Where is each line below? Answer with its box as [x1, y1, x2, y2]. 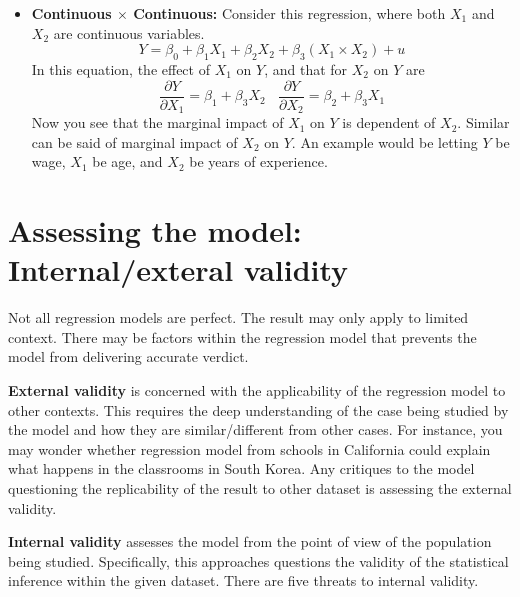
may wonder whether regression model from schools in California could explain [8, 438, 491, 459]
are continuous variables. [53, 22, 205, 43]
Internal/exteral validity [8, 249, 349, 290]
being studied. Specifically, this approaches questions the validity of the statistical [8, 550, 509, 571]
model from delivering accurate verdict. [8, 346, 249, 367]
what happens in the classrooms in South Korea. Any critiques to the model [8, 458, 475, 479]
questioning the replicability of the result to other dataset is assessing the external [8, 477, 512, 498]
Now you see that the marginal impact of [31, 112, 284, 133]
